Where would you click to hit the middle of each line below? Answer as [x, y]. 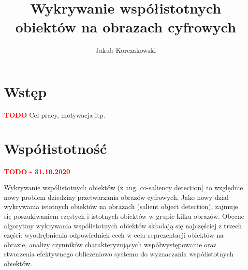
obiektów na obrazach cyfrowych [126, 27]
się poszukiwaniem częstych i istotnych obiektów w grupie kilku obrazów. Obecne [124, 216]
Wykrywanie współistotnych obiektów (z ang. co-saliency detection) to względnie [124, 187]
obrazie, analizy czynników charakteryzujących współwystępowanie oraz [110, 244]
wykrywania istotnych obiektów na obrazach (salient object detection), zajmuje [121, 206]
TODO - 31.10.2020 [37, 171]
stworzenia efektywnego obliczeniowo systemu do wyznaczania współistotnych [119, 254]
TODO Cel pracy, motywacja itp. [55, 114]
